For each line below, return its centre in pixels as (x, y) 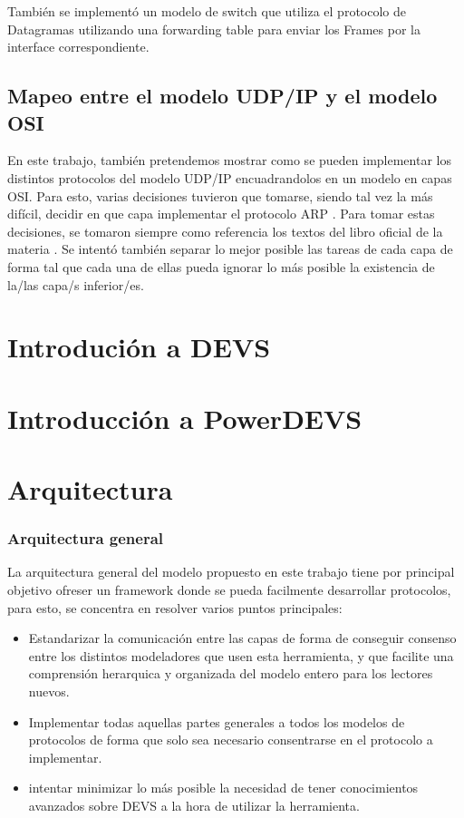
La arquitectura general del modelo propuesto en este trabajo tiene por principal (231, 572)
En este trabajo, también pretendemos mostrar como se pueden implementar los (229, 160)
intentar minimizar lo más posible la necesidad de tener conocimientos (223, 788)
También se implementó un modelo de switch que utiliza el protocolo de (207, 11)
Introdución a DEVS (139, 347)
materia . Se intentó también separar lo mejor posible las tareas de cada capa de (230, 249)
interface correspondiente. (78, 47)
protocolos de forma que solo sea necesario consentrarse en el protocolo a (231, 740)
